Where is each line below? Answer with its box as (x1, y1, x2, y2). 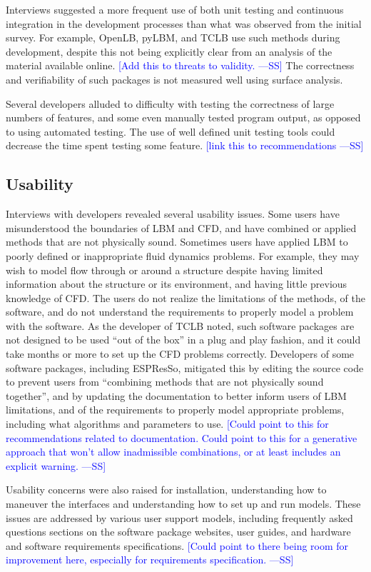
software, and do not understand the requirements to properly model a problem (6, 304, 354, 319)
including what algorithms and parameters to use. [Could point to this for (6, 416, 329, 431)
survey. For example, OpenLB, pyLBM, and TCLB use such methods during (6, 30, 340, 45)
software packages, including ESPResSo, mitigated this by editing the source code (6, 360, 364, 375)
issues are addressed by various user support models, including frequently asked (6, 510, 353, 525)
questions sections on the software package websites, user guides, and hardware (6, 524, 351, 539)
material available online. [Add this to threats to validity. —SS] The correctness (6, 58, 355, 73)
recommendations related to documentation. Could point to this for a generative (6, 430, 357, 445)
